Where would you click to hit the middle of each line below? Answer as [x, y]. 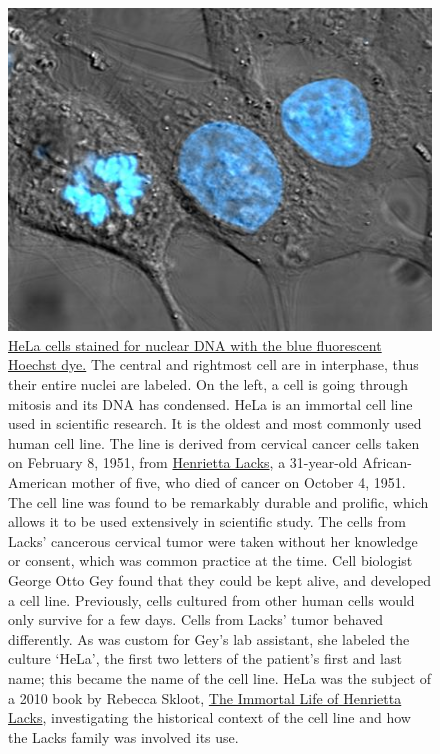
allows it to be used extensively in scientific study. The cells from [207, 521]
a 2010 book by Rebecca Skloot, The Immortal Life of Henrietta [205, 697]
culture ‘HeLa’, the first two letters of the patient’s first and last [205, 658]
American [37, 482]
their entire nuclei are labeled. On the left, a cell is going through [208, 384]
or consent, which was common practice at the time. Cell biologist [210, 560]
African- [387, 462]
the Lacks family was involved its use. [123, 736]
